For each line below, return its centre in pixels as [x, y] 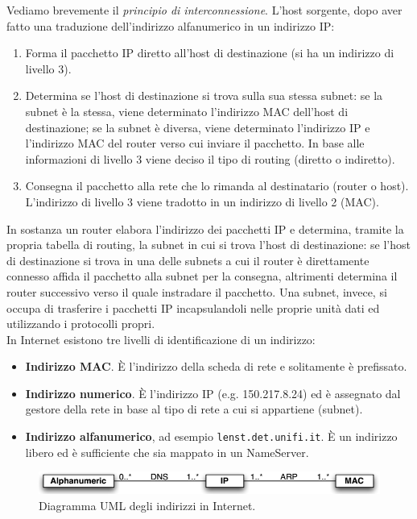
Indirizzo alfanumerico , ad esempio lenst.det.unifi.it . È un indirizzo [211, 436]
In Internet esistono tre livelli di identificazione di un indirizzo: [161, 339]
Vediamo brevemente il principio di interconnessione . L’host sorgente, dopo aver [204, 10]
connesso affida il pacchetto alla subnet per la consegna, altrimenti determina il [202, 276]
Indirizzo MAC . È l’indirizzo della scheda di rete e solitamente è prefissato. [216, 366]
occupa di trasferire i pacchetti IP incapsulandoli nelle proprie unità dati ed [193, 307]
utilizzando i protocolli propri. [81, 324]
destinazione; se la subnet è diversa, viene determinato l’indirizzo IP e [198, 127]
